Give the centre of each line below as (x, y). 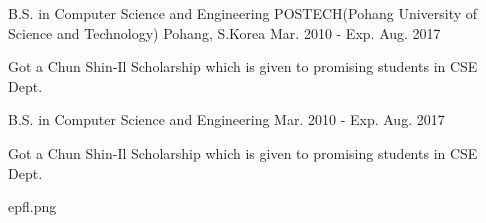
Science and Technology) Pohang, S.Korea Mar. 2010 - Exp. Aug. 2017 (224, 32)
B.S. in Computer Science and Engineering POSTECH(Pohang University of (243, 13)
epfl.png (32, 206)
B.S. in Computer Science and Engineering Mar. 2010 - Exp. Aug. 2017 (226, 119)
